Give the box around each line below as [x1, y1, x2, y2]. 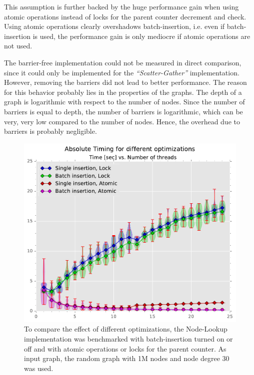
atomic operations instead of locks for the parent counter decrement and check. [4, 11, 246, 21]
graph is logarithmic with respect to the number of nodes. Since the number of [4, 96, 245, 107]
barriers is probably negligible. [4, 126, 97, 136]
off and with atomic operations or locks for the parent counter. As [24, 343, 226, 354]
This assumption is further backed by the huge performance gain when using [4, 1, 239, 11]
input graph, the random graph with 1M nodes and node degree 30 [24, 353, 229, 364]
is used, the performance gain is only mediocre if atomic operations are [32, 30, 250, 41]
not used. [4, 40, 32, 51]
